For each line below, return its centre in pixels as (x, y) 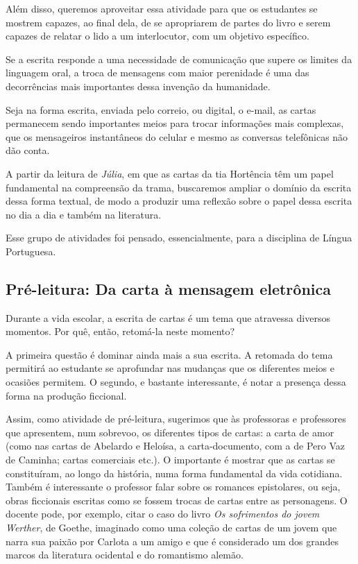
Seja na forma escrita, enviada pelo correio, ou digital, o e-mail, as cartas (161, 109)
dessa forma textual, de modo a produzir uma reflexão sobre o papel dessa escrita (179, 201)
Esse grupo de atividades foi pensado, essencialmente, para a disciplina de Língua (179, 238)
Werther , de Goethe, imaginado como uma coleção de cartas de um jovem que (171, 528)
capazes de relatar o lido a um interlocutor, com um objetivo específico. (157, 36)
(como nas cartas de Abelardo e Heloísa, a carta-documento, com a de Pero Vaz (175, 446)
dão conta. (28, 150)
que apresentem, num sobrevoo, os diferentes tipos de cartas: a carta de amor (170, 432)
